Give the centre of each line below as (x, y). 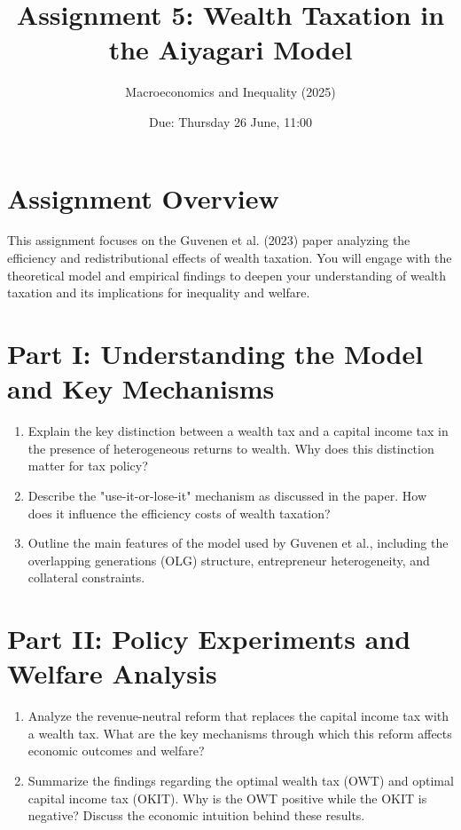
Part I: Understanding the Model (215, 353)
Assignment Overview (143, 198)
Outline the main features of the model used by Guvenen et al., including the (238, 543)
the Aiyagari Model (230, 49)
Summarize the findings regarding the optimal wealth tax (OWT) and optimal (241, 780)
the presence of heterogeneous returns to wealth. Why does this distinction (231, 448)
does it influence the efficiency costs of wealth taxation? (179, 513)
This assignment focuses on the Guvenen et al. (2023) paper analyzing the (209, 240)
